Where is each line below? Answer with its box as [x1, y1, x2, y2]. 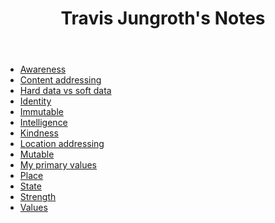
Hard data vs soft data [19, 85, 112, 97]
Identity [19, 95, 52, 107]
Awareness [19, 63, 67, 76]
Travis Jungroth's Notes [60, 7, 266, 30]
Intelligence [19, 117, 68, 129]
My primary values [19, 159, 97, 171]
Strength [19, 191, 57, 203]
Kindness [19, 127, 59, 139]
